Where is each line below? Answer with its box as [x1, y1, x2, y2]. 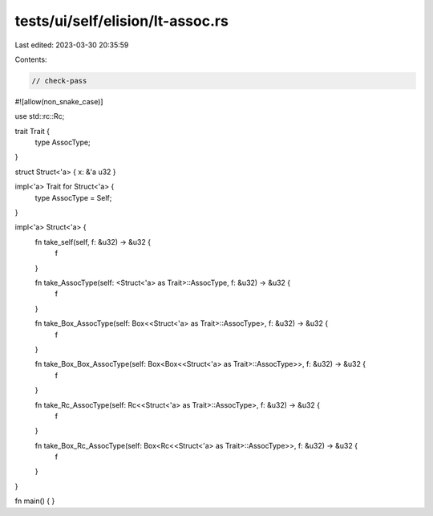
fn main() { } [14, 496, 55, 506]
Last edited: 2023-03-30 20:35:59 [14, 40, 129, 50]
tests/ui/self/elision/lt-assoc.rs [14, 12, 229, 30]
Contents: [14, 55, 47, 64]
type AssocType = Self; [34, 193, 112, 202]
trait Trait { [14, 126, 50, 136]
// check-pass [31, 76, 87, 85]
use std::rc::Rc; [14, 112, 65, 121]
